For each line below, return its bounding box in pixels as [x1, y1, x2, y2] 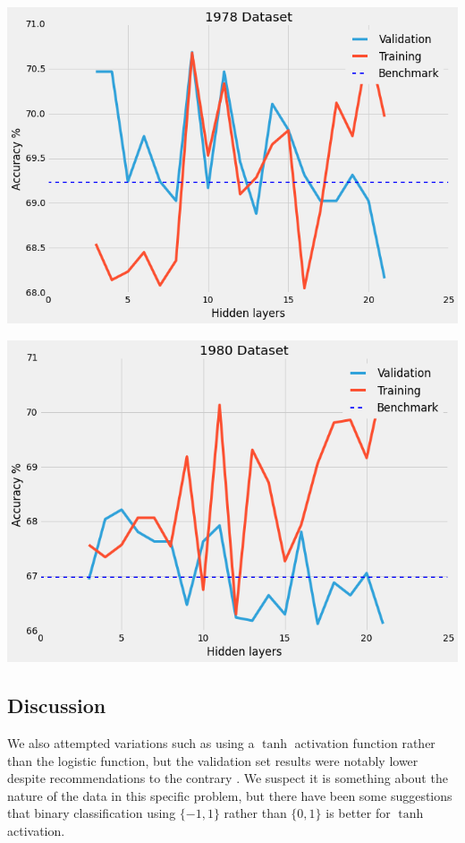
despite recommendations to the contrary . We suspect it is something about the [7, 769, 448, 787]
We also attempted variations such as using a [7, 733, 255, 752]
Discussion [7, 692, 106, 719]
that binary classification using [7, 804, 176, 822]
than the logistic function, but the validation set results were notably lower [7, 751, 418, 770]
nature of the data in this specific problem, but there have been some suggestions [7, 786, 452, 804]
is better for [325, 804, 391, 822]
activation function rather [294, 733, 435, 752]
